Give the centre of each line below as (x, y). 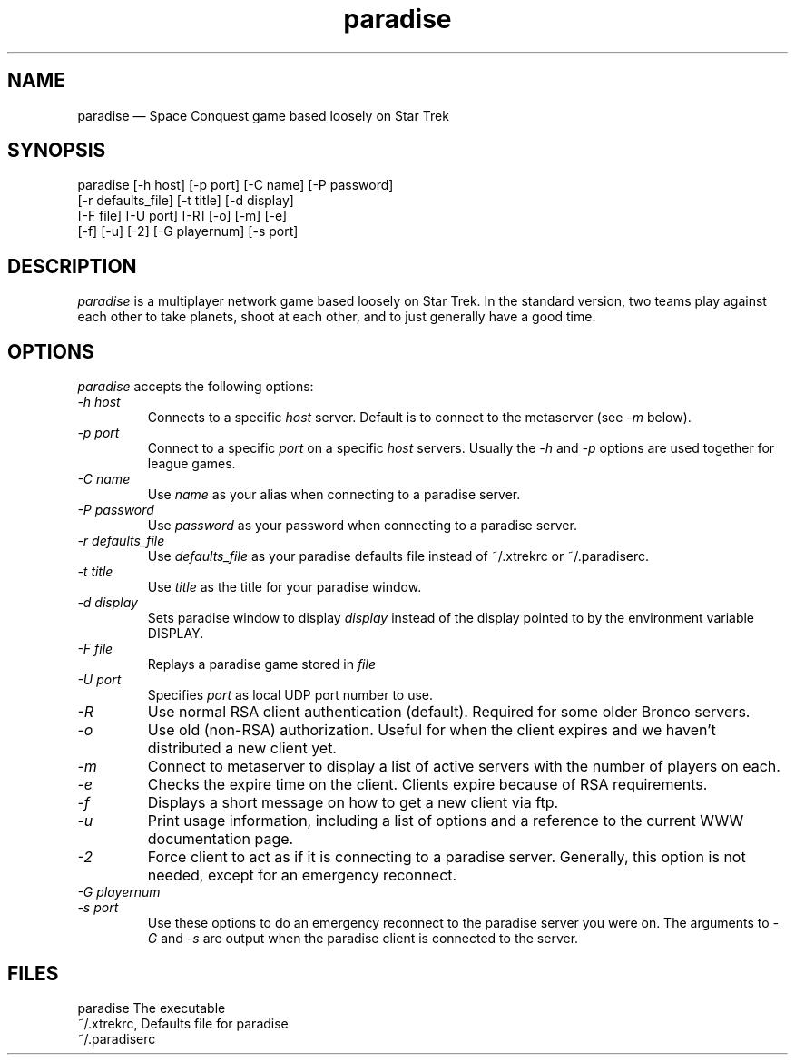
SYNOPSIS (57, 151)
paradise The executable (152, 1008)
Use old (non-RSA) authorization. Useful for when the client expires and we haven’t (432, 730)
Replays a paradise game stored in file (261, 664)
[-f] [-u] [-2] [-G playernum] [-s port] (188, 231)
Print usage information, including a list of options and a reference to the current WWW (446, 821)
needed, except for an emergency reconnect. (302, 875)
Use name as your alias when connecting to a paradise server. (334, 495)
